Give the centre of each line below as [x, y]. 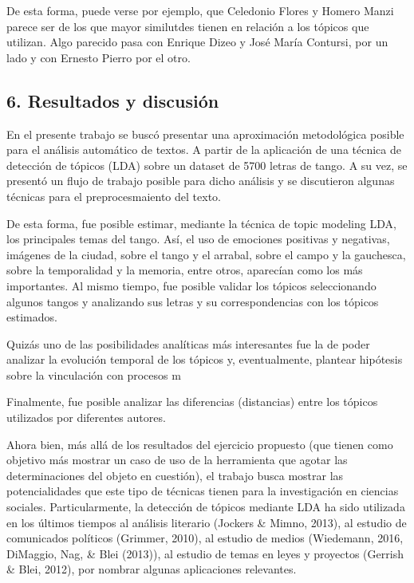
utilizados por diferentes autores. [86, 418]
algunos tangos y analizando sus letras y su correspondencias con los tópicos [193, 301]
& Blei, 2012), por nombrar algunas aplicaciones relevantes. [152, 569]
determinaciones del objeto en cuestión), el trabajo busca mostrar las [175, 475]
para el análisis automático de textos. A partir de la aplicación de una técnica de [204, 150]
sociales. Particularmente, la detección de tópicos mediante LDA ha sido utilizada [206, 507]
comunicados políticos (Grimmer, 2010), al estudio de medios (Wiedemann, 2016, [205, 538]
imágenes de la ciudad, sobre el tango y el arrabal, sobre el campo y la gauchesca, [206, 254]
